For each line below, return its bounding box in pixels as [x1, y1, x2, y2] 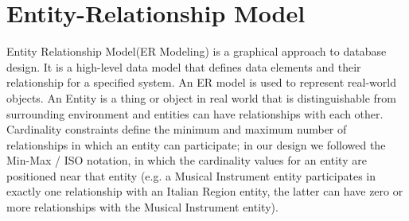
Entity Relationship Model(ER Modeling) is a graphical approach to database [6, 43, 387, 60]
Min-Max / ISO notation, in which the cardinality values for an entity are [6, 152, 367, 169]
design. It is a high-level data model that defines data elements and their [6, 58, 361, 75]
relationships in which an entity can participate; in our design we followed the [6, 136, 386, 153]
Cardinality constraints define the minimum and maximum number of [6, 121, 347, 138]
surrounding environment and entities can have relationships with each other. [6, 105, 384, 122]
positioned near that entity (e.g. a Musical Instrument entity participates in [6, 167, 376, 184]
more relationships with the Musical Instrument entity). [6, 199, 279, 215]
